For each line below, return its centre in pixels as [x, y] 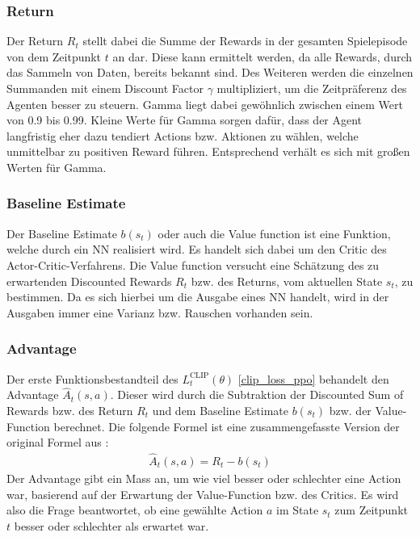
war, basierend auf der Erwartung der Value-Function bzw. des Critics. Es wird [203, 494]
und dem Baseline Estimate [220, 410]
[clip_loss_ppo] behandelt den [313, 378]
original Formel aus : [58, 442]
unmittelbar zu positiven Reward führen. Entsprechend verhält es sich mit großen [208, 151]
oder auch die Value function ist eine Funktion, [274, 233]
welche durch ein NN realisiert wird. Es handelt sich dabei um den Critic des [197, 249]
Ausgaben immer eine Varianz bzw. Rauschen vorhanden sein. [160, 312]
